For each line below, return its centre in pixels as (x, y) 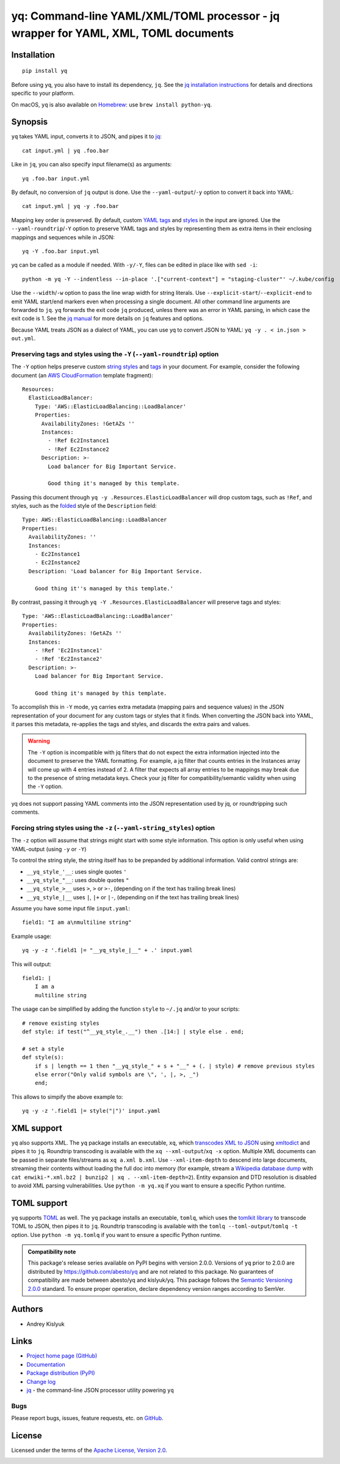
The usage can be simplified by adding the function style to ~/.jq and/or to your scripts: (125, 1009)
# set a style (43, 1049)
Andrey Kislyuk (45, 1324)
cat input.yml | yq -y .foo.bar (71, 206)
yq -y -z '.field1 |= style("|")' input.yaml (92, 1111)
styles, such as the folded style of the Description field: (84, 506)
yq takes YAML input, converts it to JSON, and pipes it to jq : (86, 136)
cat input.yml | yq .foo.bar (66, 150)
